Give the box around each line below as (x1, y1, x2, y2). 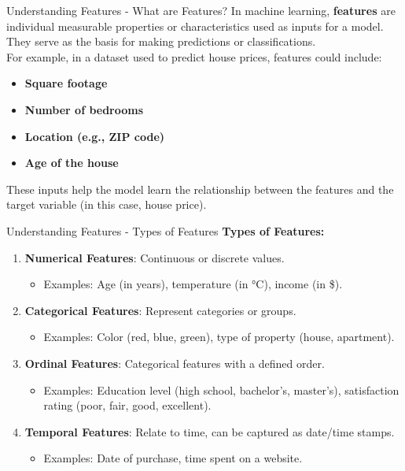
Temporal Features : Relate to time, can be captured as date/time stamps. (24, 423, 395, 439)
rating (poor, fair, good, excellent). (43, 397, 212, 414)
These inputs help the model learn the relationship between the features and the (6, 180, 394, 197)
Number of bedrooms (24, 101, 144, 117)
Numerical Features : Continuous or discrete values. (24, 249, 285, 265)
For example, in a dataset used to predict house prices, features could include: (6, 48, 382, 65)
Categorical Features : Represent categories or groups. (24, 302, 296, 318)
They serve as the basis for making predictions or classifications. (6, 33, 316, 50)
